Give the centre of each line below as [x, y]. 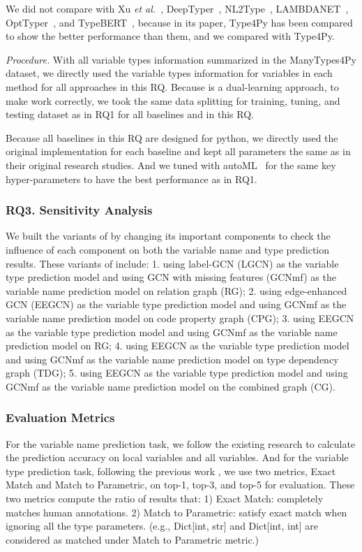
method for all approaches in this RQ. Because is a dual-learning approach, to [172, 86]
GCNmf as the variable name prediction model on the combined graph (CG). [171, 386]
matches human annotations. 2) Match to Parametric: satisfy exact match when [176, 512]
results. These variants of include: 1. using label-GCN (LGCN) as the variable [172, 263]
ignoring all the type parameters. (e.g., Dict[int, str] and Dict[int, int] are [162, 526]
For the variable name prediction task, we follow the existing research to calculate [181, 443]
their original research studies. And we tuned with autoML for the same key [171, 165]
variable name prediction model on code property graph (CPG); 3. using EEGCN [180, 318]
